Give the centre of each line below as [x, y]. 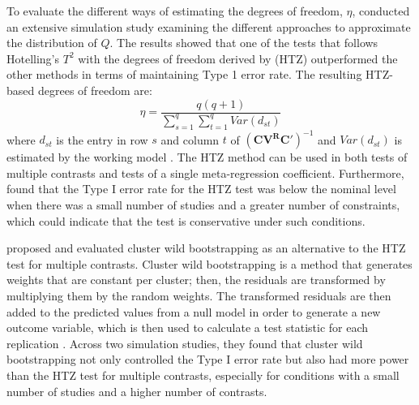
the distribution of [52, 43]
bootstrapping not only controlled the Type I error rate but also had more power [208, 359]
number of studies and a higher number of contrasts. [137, 391]
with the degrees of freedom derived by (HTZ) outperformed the [238, 58]
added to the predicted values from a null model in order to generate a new [194, 311]
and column [190, 139]
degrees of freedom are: [95, 90]
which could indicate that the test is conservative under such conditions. [186, 220]
